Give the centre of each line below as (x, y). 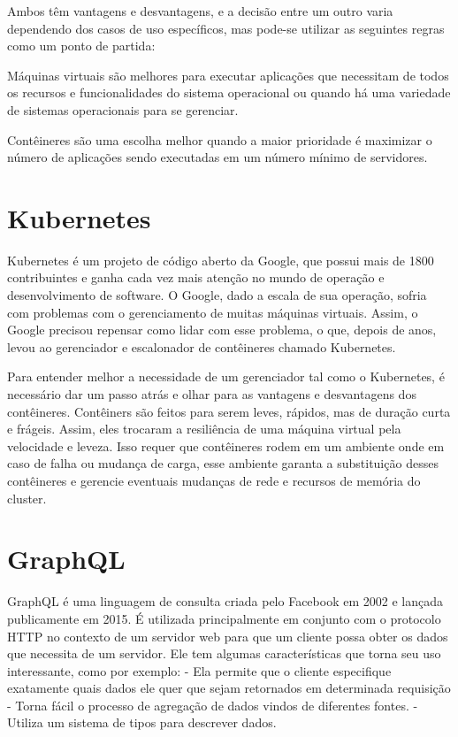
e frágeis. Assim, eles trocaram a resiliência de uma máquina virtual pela (204, 429)
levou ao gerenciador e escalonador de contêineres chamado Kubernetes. (202, 346)
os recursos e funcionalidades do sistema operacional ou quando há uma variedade (229, 92)
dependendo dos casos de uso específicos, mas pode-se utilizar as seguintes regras (226, 28)
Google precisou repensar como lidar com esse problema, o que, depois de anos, (222, 330)
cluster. (27, 498)
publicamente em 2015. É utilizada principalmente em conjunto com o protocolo (224, 618)
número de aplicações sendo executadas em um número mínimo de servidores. (218, 157)
